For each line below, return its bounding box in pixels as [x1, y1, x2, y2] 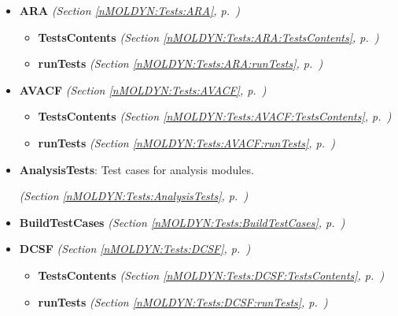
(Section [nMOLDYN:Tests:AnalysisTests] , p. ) [19, 188, 249, 204]
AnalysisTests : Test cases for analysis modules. [19, 161, 254, 177]
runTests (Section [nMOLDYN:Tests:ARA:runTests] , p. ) [38, 55, 323, 72]
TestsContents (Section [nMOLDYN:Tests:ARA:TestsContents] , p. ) [38, 28, 379, 45]
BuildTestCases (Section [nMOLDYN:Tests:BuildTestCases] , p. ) [19, 214, 345, 230]
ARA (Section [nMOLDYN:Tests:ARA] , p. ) [19, 2, 240, 18]
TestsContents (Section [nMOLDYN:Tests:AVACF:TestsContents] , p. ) [38, 108, 392, 125]
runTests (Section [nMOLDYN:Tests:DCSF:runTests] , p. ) [38, 293, 328, 310]
